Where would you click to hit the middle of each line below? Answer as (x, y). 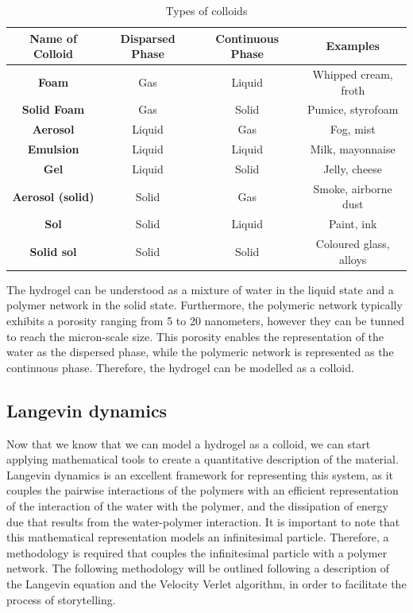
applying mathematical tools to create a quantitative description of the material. (203, 459)
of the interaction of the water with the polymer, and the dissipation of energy (197, 505)
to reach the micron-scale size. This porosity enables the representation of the (195, 336)
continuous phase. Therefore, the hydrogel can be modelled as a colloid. (180, 367)
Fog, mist (353, 129)
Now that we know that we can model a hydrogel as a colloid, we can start (189, 443)
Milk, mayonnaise (353, 149)
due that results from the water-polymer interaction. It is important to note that (203, 521)
